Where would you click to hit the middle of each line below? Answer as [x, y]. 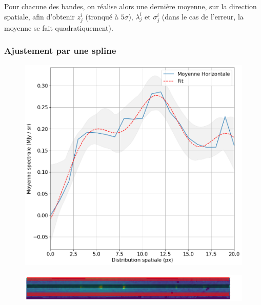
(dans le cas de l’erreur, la [203, 16]
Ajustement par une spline [60, 50]
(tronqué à [102, 16]
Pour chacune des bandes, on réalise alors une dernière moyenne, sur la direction [130, 6]
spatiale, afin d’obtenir [39, 16]
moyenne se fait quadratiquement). [59, 27]
